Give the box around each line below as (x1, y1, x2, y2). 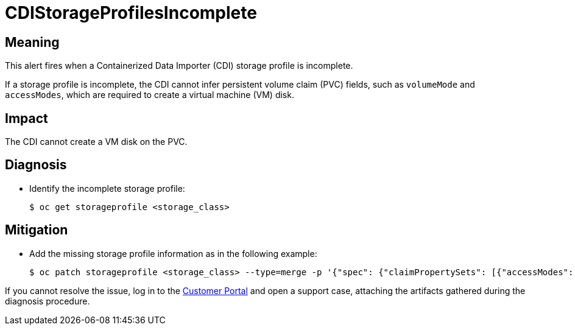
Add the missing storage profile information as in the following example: (29, 248, 317, 259)
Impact (5, 110, 48, 126)
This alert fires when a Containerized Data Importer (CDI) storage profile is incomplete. (5, 60, 353, 71)
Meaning (5, 34, 60, 50)
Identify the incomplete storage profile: (29, 183, 185, 194)
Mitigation (5, 222, 68, 238)
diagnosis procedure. (5, 295, 90, 306)
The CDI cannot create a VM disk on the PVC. (5, 136, 188, 147)
